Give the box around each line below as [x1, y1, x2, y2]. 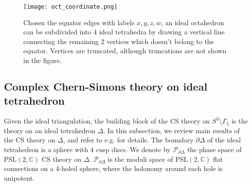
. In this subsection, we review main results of [103, 125, 240, 135]
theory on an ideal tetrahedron [4, 125, 95, 135]
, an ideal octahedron [161, 17, 224, 27]
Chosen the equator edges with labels [23, 17, 135, 27]
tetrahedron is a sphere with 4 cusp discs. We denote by [4, 144, 171, 154]
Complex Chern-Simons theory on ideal [4, 79, 208, 94]
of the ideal [207, 135, 241, 145]
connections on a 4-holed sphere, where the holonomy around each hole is [4, 163, 223, 173]
